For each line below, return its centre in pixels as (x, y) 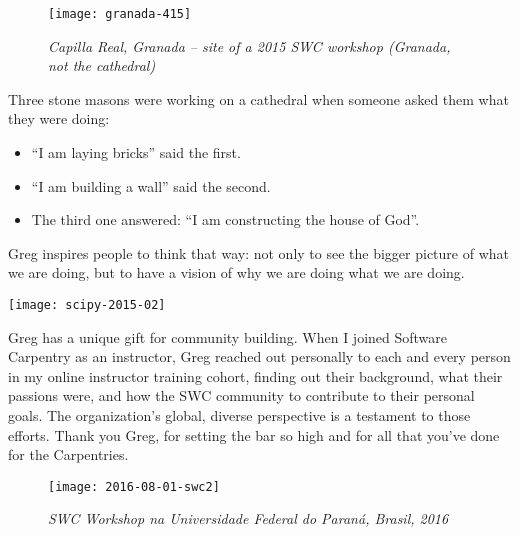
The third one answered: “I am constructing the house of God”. (225, 219)
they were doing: (59, 118)
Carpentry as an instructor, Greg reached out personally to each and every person (259, 356)
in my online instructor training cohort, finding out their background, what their (255, 375)
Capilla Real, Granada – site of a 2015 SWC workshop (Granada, (249, 45)
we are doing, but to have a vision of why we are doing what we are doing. (236, 272)
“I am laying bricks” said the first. (136, 152)
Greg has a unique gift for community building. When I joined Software (228, 336)
